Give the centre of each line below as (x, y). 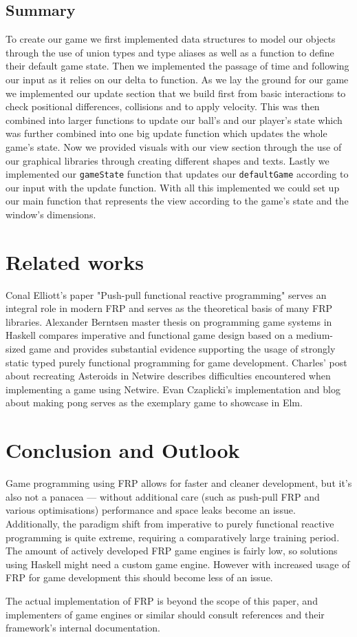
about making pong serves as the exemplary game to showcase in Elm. (154, 403)
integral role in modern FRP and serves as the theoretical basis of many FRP (169, 308)
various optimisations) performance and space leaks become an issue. (151, 510)
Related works (75, 261)
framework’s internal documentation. (83, 628)
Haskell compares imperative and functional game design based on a (149, 335)
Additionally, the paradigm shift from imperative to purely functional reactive (170, 523)
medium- (314, 335)
